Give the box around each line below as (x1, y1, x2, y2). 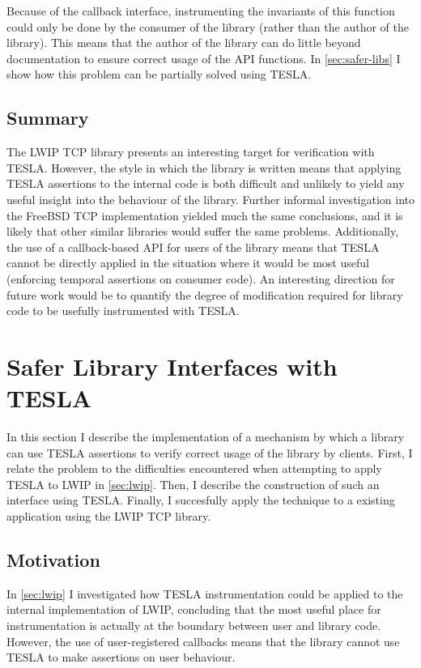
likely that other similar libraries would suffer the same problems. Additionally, (6, 223, 399, 240)
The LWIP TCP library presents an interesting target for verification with (6, 143, 375, 160)
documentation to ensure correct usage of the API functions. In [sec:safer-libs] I (6, 49, 401, 66)
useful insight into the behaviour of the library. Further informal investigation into (6, 190, 415, 207)
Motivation (6, 547, 100, 572)
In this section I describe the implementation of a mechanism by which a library (6, 428, 405, 445)
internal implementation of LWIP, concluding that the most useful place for (6, 601, 381, 618)
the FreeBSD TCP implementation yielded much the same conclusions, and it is (6, 206, 403, 223)
